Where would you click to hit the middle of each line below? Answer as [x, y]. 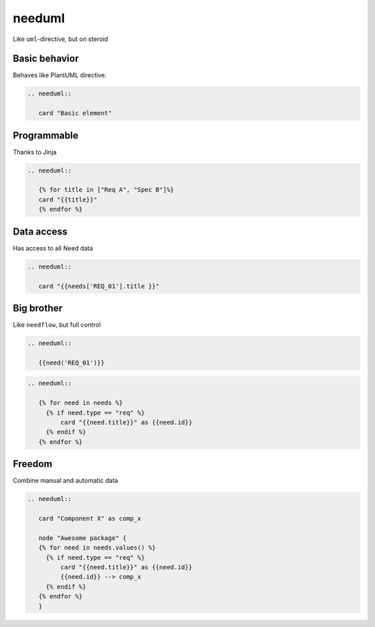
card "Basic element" [75, 113]
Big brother [37, 308]
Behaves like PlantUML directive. [60, 75]
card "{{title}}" [68, 199]
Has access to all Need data [53, 248]
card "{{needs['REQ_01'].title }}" [99, 286]
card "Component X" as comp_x [90, 518]
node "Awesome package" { [83, 538]
